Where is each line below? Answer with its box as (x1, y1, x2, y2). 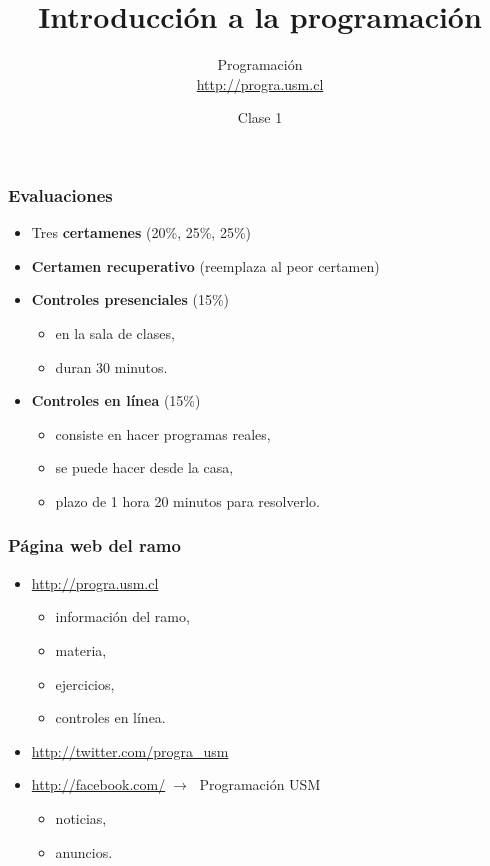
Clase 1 (237, 107, 283, 128)
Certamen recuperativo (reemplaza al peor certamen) (31, 255, 380, 276)
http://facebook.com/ (31, 774, 166, 795)
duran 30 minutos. (55, 356, 168, 377)
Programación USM (199, 774, 321, 795)
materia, (55, 639, 107, 660)
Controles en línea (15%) (31, 390, 201, 411)
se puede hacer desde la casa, (55, 457, 234, 478)
